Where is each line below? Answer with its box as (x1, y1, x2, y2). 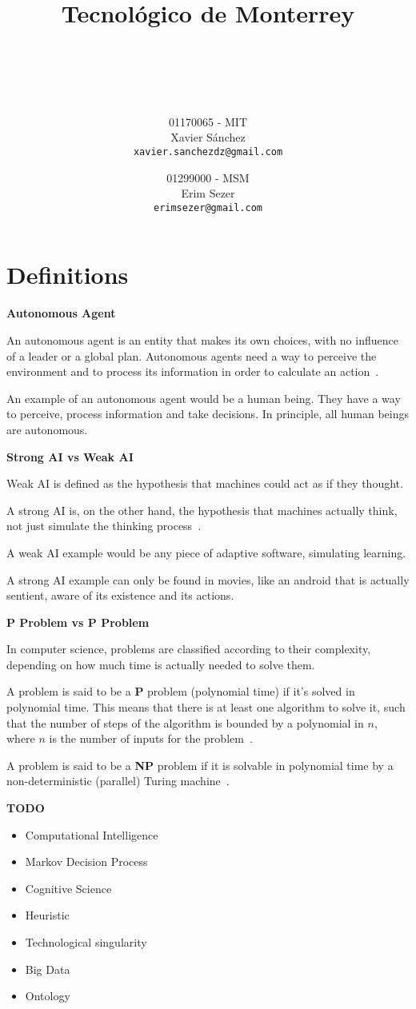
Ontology (25, 987, 70, 1004)
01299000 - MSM (166, 169, 250, 185)
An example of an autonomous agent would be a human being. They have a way (6, 389, 401, 406)
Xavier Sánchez (170, 129, 246, 146)
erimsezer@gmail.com (153, 201, 263, 213)
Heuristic (25, 907, 70, 923)
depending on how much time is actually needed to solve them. (6, 656, 315, 672)
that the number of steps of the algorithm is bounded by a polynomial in (6, 714, 364, 731)
